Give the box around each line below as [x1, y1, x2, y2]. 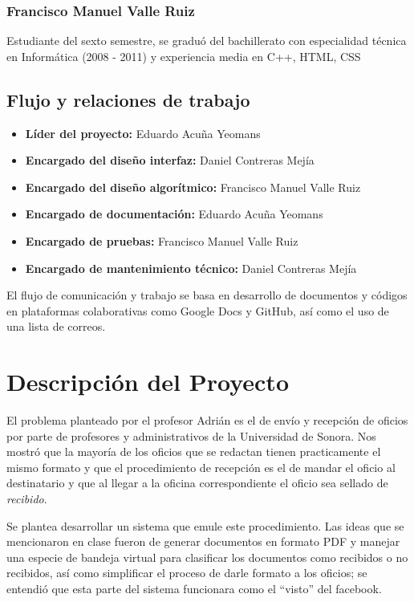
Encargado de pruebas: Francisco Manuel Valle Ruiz [25, 232, 298, 249]
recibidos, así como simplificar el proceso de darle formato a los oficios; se [6, 564, 367, 581]
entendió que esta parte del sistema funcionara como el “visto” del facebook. [6, 580, 382, 597]
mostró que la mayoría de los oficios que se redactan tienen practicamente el [6, 443, 381, 460]
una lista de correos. [6, 318, 106, 335]
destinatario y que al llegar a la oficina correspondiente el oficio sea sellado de [6, 474, 388, 491]
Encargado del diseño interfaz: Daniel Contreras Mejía [25, 152, 315, 169]
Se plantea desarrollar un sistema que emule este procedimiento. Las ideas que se [6, 517, 404, 534]
